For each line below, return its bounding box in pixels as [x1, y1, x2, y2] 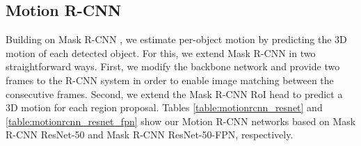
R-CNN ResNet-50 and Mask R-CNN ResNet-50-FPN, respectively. [6, 127, 294, 142]
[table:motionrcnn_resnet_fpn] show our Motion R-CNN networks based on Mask [6, 113, 356, 128]
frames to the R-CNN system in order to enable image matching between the [6, 72, 334, 87]
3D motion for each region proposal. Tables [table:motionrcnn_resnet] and [6, 100, 323, 115]
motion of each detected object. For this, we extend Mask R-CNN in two [6, 45, 316, 60]
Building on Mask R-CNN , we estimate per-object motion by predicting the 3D [6, 32, 347, 47]
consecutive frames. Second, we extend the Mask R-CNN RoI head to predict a [6, 86, 343, 101]
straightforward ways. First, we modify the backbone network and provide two [6, 59, 340, 74]
